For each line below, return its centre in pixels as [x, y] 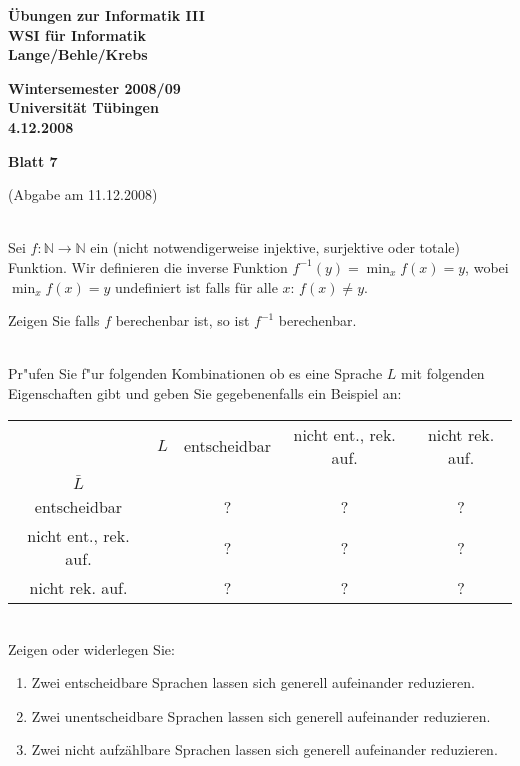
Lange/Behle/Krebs [78, 54]
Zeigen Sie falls [54, 320]
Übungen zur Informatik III [106, 15]
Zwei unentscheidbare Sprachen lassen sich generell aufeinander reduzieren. [261, 715]
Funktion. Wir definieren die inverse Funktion [148, 266]
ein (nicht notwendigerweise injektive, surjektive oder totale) [275, 247]
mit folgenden [443, 373]
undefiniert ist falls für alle [196, 286]
